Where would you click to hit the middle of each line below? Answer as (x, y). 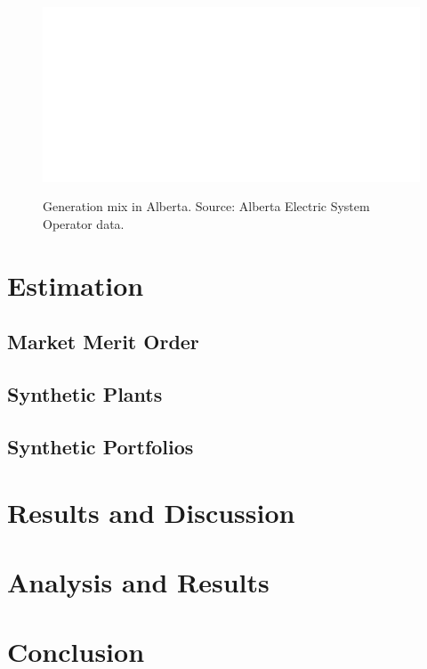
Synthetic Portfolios (101, 446)
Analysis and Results (138, 581)
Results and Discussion (151, 512)
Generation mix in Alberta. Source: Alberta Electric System (206, 206)
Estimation (76, 285)
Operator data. (84, 224)
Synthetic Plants (85, 394)
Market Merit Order (103, 342)
